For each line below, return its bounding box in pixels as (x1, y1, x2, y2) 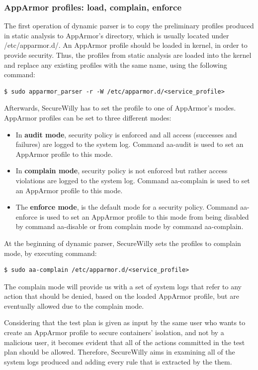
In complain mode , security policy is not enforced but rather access (15, 165, 228, 176)
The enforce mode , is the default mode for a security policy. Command (15, 202, 238, 212)
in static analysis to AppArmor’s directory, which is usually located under (4, 30, 229, 40)
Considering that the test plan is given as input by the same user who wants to (4, 317, 246, 328)
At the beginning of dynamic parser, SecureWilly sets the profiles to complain (4, 238, 241, 248)
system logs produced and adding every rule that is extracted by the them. (4, 356, 232, 367)
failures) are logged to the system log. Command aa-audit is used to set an (15, 139, 244, 149)
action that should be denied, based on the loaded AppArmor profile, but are (4, 291, 239, 301)
